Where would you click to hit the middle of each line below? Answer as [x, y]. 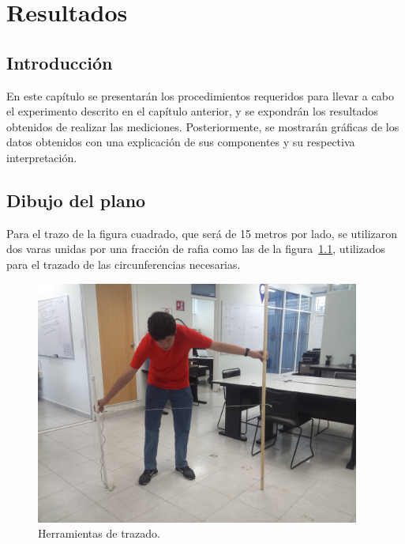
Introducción [60, 62]
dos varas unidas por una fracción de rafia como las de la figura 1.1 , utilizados [196, 249]
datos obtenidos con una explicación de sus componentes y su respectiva [181, 142]
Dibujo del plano [76, 200]
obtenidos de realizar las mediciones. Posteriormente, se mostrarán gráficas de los [203, 126]
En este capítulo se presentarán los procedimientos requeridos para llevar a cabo [200, 95]
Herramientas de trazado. [99, 533]
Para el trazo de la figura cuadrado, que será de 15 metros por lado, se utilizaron [202, 233]
